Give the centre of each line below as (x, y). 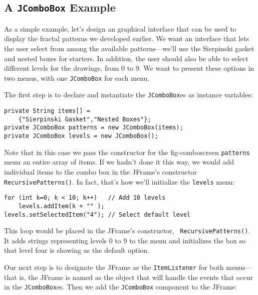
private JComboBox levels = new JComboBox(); (81, 136)
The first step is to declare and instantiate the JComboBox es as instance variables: (128, 95)
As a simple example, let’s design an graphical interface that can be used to (120, 28)
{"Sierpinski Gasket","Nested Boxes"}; (85, 119)
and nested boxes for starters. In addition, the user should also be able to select (126, 58)
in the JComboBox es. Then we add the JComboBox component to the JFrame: (120, 287)
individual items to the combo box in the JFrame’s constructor (100, 171)
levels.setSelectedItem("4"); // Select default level (97, 214)
